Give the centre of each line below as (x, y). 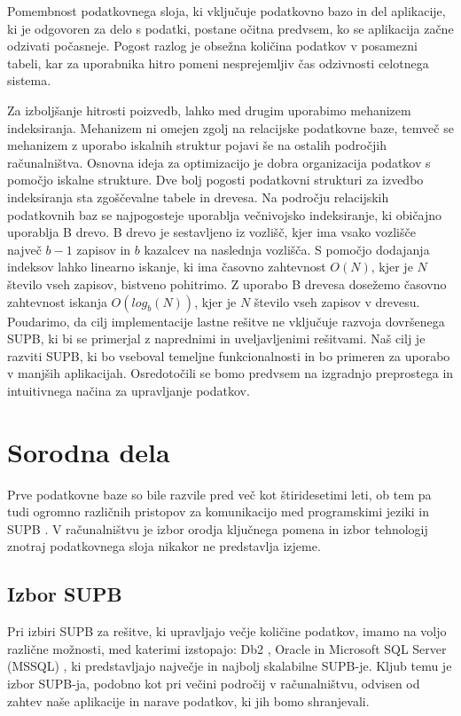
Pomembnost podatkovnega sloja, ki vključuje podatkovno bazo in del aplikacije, (227, 11)
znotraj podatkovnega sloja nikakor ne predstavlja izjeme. (164, 546)
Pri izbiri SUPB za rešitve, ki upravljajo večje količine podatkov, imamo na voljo (227, 631)
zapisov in (104, 249)
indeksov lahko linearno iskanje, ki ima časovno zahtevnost (167, 267)
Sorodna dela (89, 451)
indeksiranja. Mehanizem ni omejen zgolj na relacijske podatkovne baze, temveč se (230, 127)
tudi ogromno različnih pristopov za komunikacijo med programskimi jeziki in (218, 511)
